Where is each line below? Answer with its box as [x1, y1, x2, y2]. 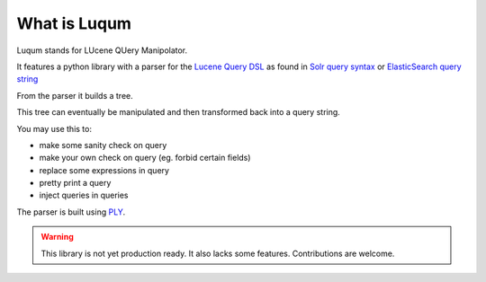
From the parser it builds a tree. [16, 90, 134, 101]
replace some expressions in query [39, 164, 170, 175]
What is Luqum [16, 13, 132, 33]
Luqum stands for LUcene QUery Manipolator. [16, 45, 188, 56]
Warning [40, 232, 74, 242]
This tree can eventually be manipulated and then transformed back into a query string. [16, 107, 341, 118]
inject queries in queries [39, 189, 129, 201]
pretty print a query [39, 178, 112, 189]
